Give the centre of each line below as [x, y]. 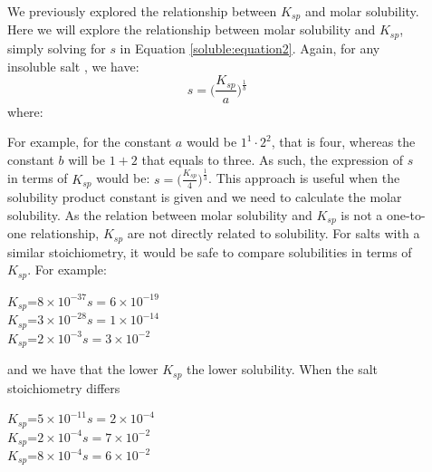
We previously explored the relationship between [142, 11]
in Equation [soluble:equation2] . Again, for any [250, 48]
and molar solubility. [362, 11]
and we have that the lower [83, 369]
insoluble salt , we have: [73, 66]
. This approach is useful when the [304, 178]
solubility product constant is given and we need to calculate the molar [205, 197]
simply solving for [57, 48]
